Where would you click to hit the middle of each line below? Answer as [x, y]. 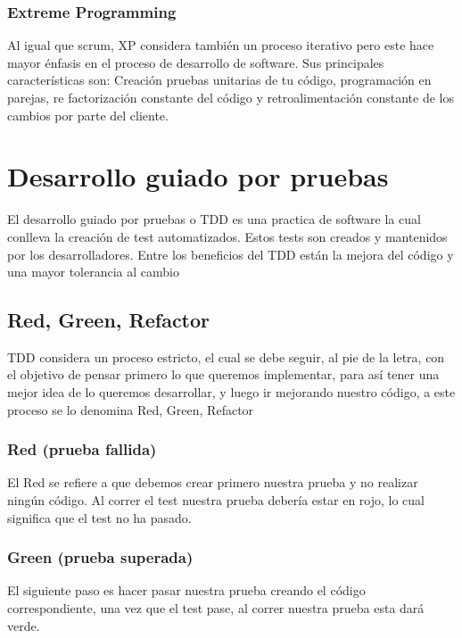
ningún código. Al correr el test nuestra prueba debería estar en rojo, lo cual [216, 500]
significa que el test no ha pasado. [99, 517]
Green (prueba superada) [100, 557]
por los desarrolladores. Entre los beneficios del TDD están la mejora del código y [231, 254]
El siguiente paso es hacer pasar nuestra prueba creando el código [186, 590]
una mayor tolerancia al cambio [93, 272]
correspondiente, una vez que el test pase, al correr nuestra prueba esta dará [216, 608]
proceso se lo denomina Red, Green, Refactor [131, 409]
